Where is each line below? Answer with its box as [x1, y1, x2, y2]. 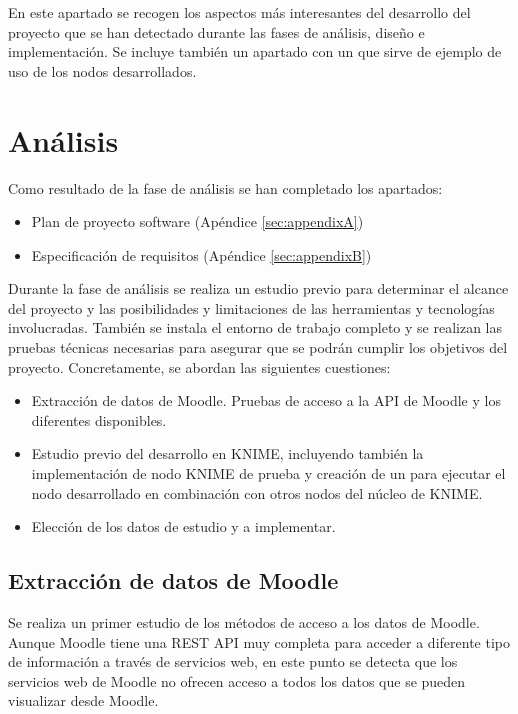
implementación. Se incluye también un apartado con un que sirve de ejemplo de [8, 41, 502, 62]
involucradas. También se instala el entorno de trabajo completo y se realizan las [8, 317, 503, 338]
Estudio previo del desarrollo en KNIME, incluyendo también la [31, 443, 424, 464]
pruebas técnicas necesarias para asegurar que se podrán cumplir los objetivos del [8, 337, 508, 358]
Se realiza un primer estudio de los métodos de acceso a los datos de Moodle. [8, 612, 480, 633]
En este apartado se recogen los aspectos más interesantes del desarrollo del [8, 2, 471, 22]
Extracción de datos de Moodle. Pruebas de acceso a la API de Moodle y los [31, 390, 501, 411]
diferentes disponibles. [31, 409, 167, 430]
